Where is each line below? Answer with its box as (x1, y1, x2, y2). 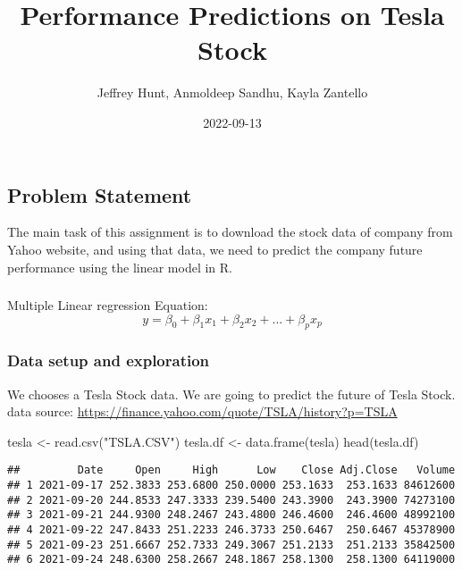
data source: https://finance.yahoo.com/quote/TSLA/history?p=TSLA (7, 402, 398, 421)
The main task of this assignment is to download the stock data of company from (7, 222, 453, 241)
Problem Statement (7, 180, 192, 208)
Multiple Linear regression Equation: (7, 296, 208, 314)
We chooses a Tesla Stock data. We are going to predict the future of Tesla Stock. (7, 384, 456, 403)
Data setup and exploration (7, 349, 210, 372)
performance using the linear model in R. (7, 257, 233, 276)
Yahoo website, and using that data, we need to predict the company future (7, 239, 423, 258)
